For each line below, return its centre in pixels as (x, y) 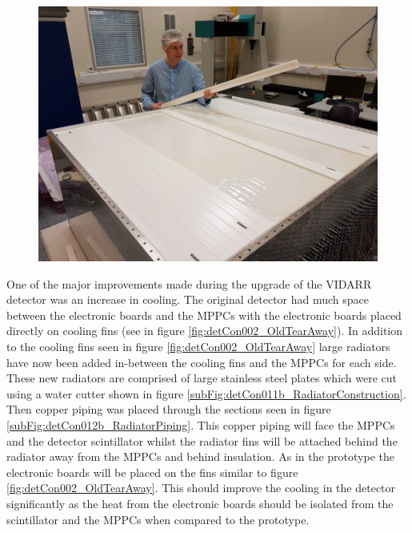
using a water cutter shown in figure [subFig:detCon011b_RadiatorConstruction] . (206, 393)
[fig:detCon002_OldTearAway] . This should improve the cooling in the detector (201, 488)
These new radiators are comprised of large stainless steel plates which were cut (202, 378)
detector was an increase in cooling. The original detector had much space (188, 299)
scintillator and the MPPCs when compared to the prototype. (158, 519)
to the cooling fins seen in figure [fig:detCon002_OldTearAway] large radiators (198, 346)
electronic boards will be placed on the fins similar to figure (152, 472)
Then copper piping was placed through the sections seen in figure (169, 409)
